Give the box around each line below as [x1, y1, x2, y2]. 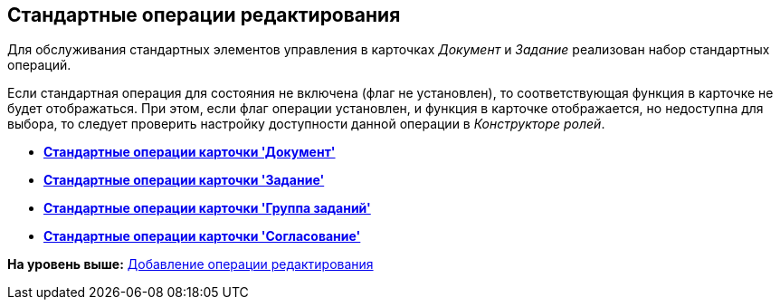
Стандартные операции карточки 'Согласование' [43, 228, 361, 245]
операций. [7, 57, 71, 73]
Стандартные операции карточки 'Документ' [43, 144, 336, 160]
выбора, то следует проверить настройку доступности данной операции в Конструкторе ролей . [7, 116, 605, 132]
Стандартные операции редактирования [7, 4, 401, 26]
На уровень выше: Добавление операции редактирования [7, 256, 374, 273]
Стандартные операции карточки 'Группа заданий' [43, 200, 371, 216]
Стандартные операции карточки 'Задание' [43, 172, 325, 188]
